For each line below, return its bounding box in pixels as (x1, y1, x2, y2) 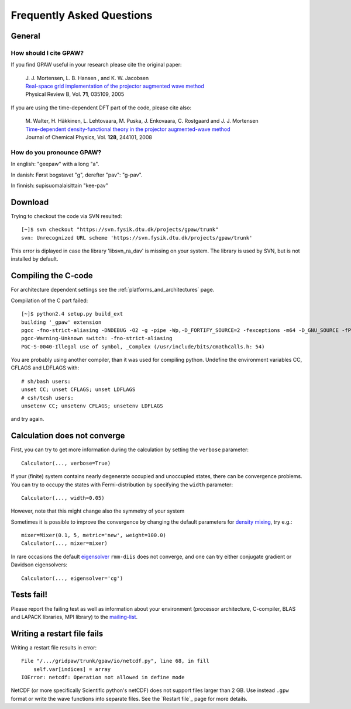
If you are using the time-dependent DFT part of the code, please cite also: (11, 104, 192, 111)
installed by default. (11, 255, 58, 262)
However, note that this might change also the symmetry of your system (11, 507, 185, 514)
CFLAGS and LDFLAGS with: (11, 364, 80, 371)
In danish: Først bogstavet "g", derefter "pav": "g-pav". (11, 171, 143, 178)
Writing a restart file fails (11, 628, 104, 638)
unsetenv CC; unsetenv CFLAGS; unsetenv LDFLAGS (21, 403, 163, 409)
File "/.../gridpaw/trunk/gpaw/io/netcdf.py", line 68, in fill (21, 658, 210, 665)
